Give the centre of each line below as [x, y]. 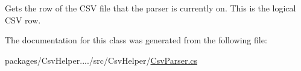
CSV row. [23, 20]
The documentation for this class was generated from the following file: [136, 40]
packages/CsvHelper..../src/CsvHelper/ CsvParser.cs [101, 60]
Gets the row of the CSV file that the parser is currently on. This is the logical [150, 8]
